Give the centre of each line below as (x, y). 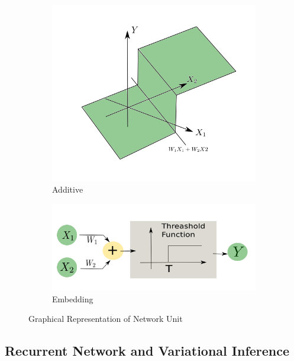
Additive (68, 189)
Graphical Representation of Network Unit (106, 319)
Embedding (73, 298)
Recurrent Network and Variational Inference (147, 351)
